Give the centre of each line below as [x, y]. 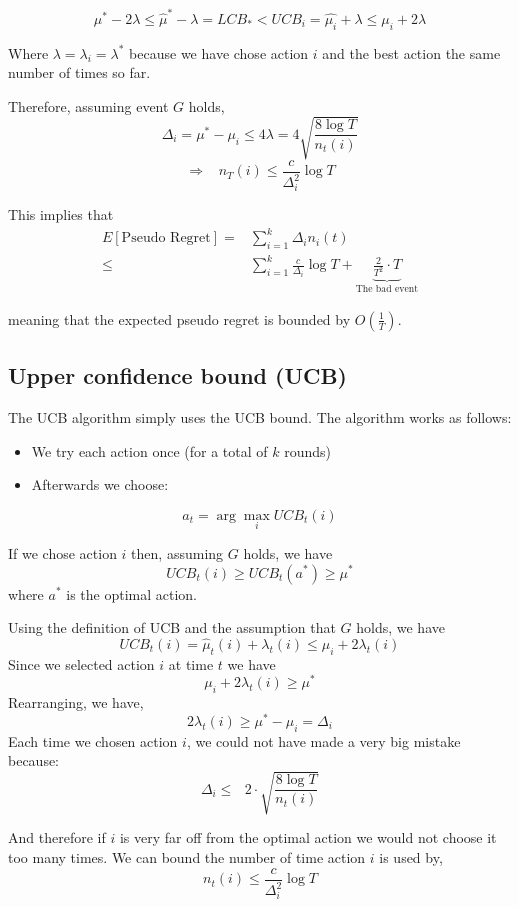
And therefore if [57, 837]
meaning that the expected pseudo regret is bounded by [179, 318]
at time [191, 663]
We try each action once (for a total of [149, 450]
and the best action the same [411, 52]
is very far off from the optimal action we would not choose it [308, 837]
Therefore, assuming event [88, 105]
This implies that [61, 213]
